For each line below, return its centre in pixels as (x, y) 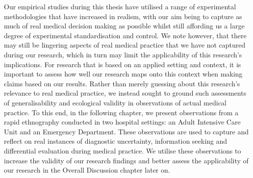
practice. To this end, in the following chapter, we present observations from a (121, 112)
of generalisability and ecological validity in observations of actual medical (115, 102)
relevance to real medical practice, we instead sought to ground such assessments (125, 93)
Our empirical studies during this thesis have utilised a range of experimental (120, 6)
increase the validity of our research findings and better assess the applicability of (126, 160)
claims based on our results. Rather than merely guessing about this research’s (122, 83)
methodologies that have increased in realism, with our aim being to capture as (123, 16)
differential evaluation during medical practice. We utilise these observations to (123, 150)
